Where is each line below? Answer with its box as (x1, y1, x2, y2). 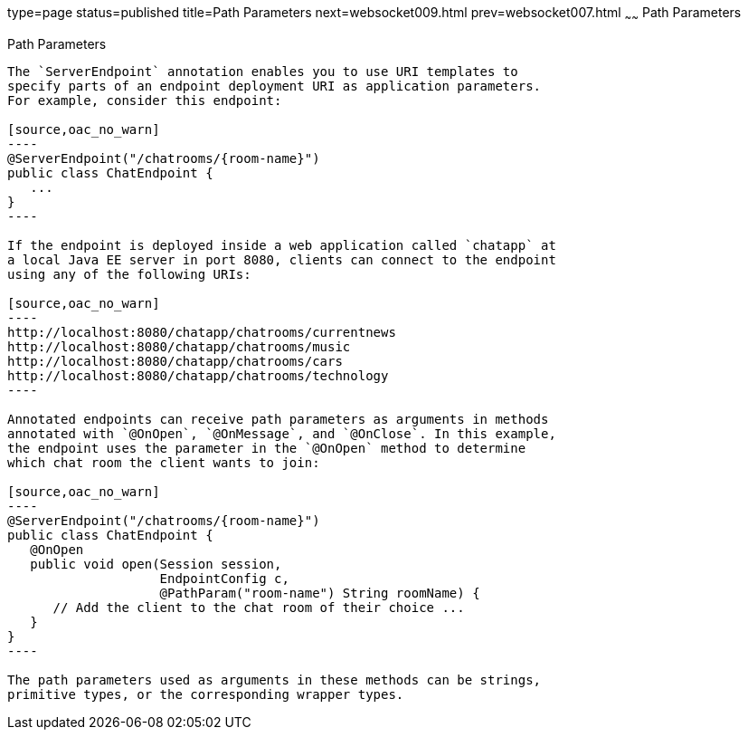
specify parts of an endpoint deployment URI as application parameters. (7, 78, 542, 93)
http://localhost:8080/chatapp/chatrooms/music (7, 339, 351, 354)
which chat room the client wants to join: (7, 455, 320, 470)
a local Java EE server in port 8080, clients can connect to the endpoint (7, 252, 556, 267)
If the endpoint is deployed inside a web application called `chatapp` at (7, 237, 556, 253)
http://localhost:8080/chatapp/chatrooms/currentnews (7, 324, 396, 340)
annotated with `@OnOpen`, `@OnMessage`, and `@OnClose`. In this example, (7, 426, 556, 441)
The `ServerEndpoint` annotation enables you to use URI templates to (7, 63, 518, 79)
